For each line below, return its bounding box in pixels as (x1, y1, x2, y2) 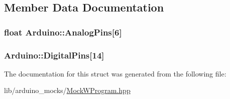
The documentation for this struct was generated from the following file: (4, 68, 226, 78)
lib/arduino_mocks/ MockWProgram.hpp (4, 85, 131, 95)
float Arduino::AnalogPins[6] (4, 25, 122, 38)
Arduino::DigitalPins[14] (4, 48, 104, 61)
